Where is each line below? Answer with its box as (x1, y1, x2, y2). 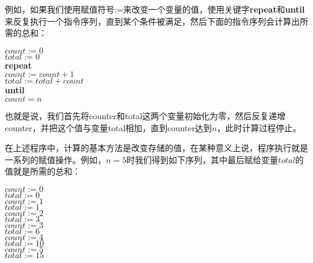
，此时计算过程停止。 (217, 121, 302, 134)
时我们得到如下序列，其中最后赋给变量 (126, 153, 279, 166)
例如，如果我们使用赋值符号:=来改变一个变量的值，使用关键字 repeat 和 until (5, 3, 305, 15)
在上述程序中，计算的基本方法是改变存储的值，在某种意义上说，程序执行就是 (5, 141, 308, 154)
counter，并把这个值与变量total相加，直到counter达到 (5, 121, 212, 134)
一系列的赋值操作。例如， (5, 153, 106, 166)
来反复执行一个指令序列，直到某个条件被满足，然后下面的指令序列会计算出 (5, 14, 300, 27)
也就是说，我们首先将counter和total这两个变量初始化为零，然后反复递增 (5, 109, 286, 122)
